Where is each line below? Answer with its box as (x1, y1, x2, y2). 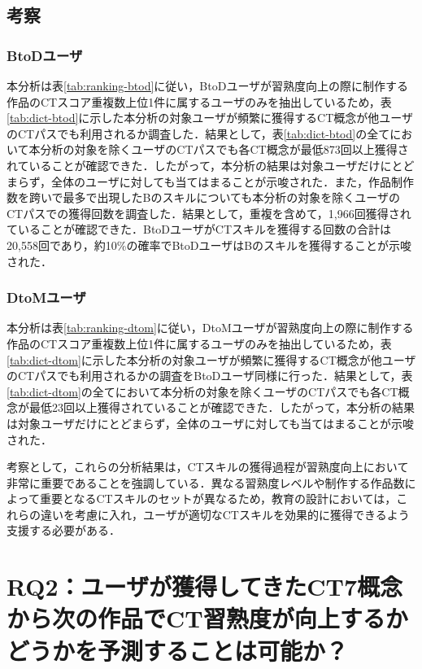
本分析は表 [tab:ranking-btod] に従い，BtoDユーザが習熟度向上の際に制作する (7, 77, 409, 94)
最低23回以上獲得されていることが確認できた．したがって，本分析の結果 (28, 399, 415, 416)
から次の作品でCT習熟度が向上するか (7, 601, 408, 635)
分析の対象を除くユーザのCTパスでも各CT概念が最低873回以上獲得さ (40, 141, 409, 158)
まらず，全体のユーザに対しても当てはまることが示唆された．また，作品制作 (7, 173, 415, 190)
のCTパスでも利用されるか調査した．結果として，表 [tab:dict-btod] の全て (7, 125, 390, 142)
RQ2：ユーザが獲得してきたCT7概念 (7, 570, 403, 603)
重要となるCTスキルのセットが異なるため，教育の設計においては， (39, 490, 397, 507)
